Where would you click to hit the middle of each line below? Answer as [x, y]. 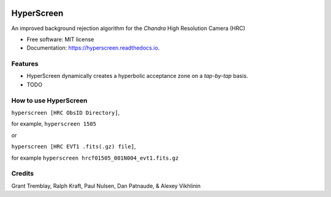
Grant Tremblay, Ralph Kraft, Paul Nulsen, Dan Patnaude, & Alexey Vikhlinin [106, 186]
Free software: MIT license [60, 39]
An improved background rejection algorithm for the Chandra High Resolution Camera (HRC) [128, 28]
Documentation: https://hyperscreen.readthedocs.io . [93, 48]
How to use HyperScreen [49, 100]
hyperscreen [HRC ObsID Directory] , [66, 112]
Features [25, 64]
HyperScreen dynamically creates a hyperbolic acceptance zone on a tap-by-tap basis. [137, 76]
